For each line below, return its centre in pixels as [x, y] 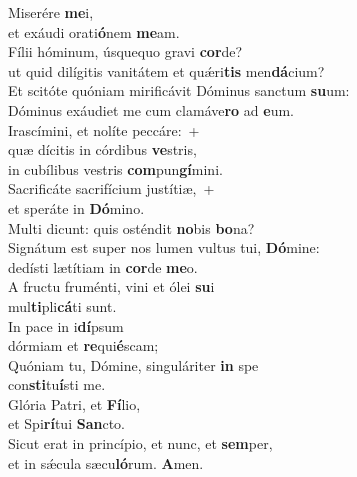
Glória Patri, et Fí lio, [74, 403]
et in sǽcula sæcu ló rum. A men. [106, 462]
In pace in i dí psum [66, 325]
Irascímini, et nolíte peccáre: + [104, 129]
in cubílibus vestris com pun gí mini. [115, 168]
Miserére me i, [51, 12]
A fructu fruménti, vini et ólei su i [111, 286]
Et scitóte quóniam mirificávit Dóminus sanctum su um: [179, 90]
